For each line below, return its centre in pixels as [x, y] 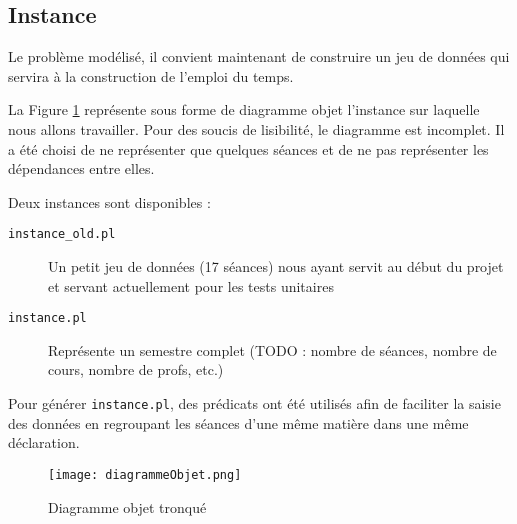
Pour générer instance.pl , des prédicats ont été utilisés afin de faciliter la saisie [254, 403]
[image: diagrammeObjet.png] [145, 474]
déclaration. [44, 442]
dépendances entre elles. [81, 168]
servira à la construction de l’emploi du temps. [151, 75]
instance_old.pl [62, 234]
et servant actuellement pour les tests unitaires [191, 285]
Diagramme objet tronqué [127, 506]
